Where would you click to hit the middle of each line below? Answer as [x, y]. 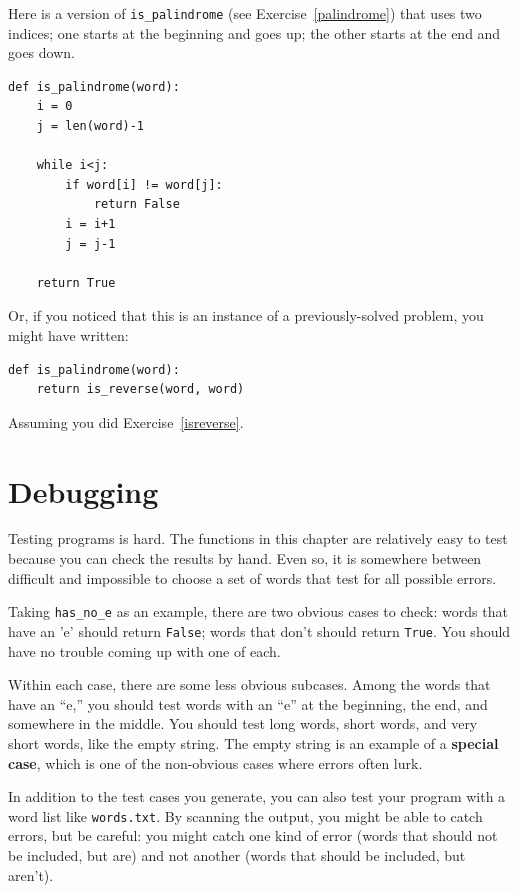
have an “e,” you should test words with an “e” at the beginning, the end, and [248, 703]
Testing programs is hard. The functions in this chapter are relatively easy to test [258, 538]
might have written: [68, 334]
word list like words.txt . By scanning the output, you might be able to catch [245, 815]
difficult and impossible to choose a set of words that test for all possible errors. [252, 577]
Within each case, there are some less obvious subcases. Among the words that [249, 684]
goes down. [41, 52]
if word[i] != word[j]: [144, 184]
